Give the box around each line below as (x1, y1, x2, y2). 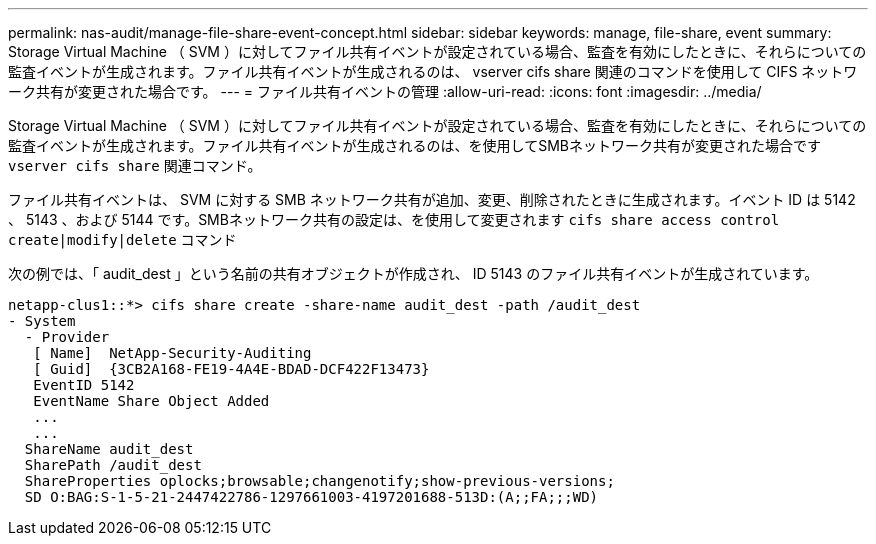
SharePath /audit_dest (24, 457, 202, 473)
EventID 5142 (33, 377, 135, 393)
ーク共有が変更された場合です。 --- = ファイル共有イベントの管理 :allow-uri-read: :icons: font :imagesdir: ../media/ (8, 83, 762, 100)
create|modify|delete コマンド (8, 231, 237, 248)
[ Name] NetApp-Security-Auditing (33, 345, 312, 361)
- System (8, 313, 76, 329)
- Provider (24, 329, 110, 345)
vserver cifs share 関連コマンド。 (8, 157, 262, 174)
